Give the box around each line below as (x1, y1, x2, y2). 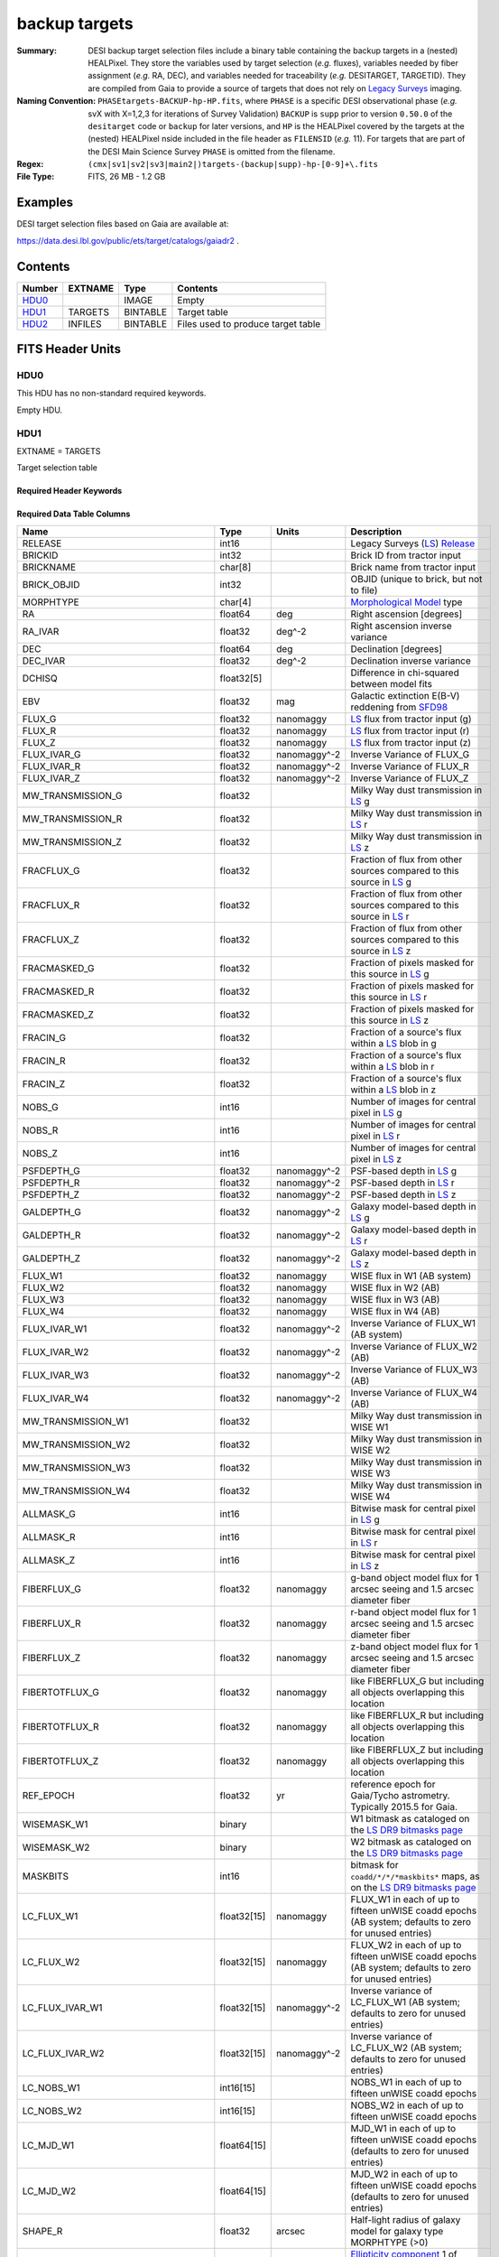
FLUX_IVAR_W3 (22, 1369, 89, 1381)
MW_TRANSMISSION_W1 (22, 1415, 129, 1427)
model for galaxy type (350, 2224, 444, 2237)
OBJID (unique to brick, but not (350, 572, 483, 585)
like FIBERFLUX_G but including (350, 1675, 485, 1687)
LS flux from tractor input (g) (350, 712, 472, 725)
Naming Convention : (16, 96, 97, 107)
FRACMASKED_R (22, 985, 95, 998)
